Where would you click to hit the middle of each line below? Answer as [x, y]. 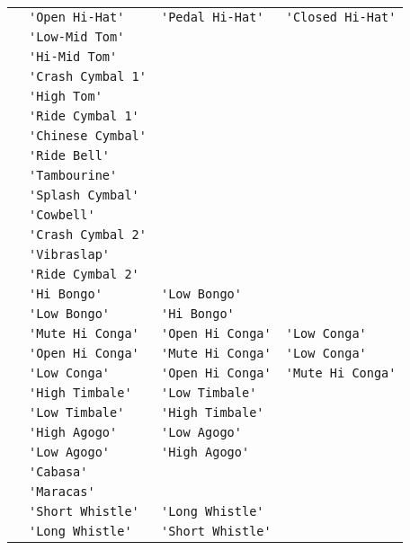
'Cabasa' [58, 472]
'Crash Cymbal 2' [88, 235]
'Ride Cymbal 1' [84, 116]
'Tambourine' [73, 175]
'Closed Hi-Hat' [341, 17]
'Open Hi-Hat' [77, 17]
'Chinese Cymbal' [88, 136]
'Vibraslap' [70, 254]
